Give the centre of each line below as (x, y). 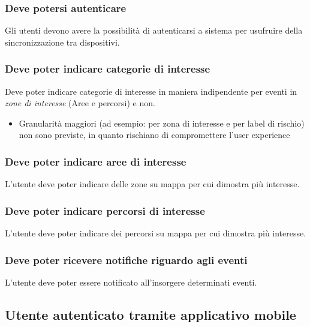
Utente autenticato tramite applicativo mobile (151, 314)
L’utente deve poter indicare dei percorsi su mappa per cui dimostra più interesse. (156, 233)
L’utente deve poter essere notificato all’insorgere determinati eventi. (131, 282)
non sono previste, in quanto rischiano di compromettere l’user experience (154, 135)
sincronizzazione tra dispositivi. (62, 42)
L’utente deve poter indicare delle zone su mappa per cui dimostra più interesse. (152, 184)
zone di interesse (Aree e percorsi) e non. (80, 103)
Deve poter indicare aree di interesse (96, 161)
